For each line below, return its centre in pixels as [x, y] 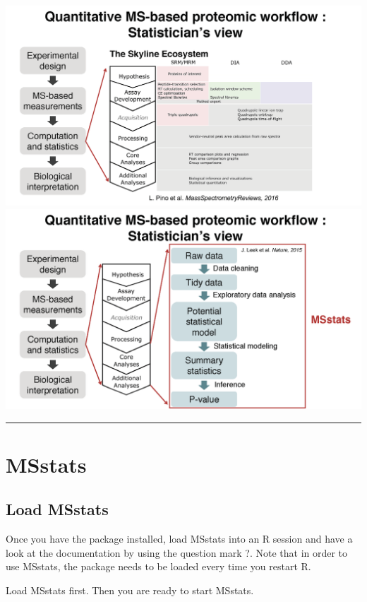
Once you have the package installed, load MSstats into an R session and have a [179, 539]
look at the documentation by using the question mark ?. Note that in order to [177, 552]
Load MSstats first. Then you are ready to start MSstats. [130, 590]
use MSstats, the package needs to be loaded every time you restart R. [158, 566]
